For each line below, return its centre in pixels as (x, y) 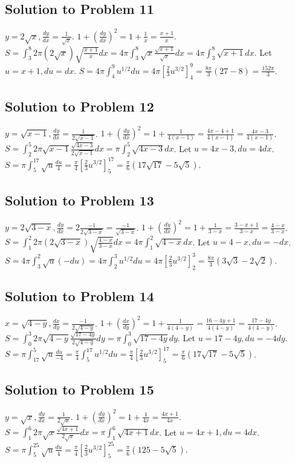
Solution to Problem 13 (79, 200)
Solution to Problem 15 (79, 389)
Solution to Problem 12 (79, 106)
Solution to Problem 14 (79, 296)
